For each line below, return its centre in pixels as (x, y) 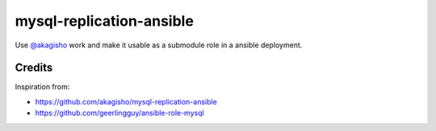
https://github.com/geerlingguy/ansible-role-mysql (120, 113)
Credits (34, 68)
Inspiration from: (42, 87)
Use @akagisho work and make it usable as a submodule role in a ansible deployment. (159, 45)
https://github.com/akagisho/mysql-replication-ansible (126, 101)
